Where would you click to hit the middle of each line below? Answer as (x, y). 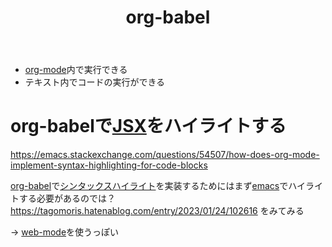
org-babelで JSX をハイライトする (148, 126)
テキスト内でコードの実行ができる (95, 82)
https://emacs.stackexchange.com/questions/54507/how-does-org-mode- (165, 155)
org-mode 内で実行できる (76, 70)
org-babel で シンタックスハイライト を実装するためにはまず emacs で (149, 186)
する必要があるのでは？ (67, 198)
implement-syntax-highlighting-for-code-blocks (109, 165)
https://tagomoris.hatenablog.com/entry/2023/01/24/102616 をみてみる (157, 211)
